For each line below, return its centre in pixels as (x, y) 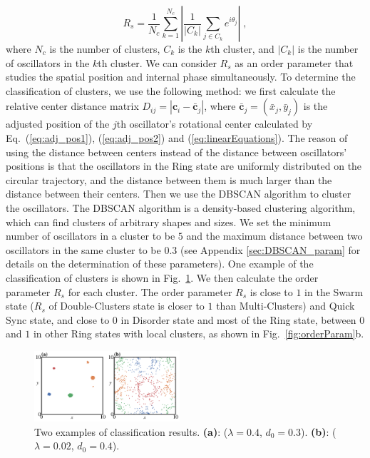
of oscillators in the (48, 62)
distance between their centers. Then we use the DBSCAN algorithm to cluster (179, 194)
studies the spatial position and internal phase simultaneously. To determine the (181, 77)
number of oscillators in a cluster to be (91, 236)
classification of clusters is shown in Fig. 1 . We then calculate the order (162, 277)
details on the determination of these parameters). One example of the (160, 264)
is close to (271, 291)
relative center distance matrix (72, 106)
